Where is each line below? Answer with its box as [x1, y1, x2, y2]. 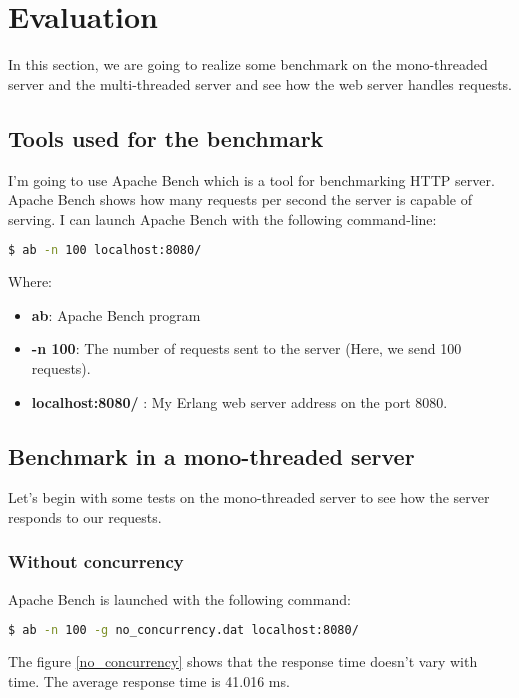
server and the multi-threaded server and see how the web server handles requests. [8, 73, 513, 94]
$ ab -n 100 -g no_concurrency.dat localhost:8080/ [8, 623, 359, 638]
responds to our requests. [8, 506, 162, 527]
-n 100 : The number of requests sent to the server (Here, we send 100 [31, 338, 462, 359]
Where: [8, 271, 52, 292]
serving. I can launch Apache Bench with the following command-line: [8, 208, 437, 229]
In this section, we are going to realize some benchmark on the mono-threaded [8, 54, 488, 75]
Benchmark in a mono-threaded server [8, 440, 415, 471]
